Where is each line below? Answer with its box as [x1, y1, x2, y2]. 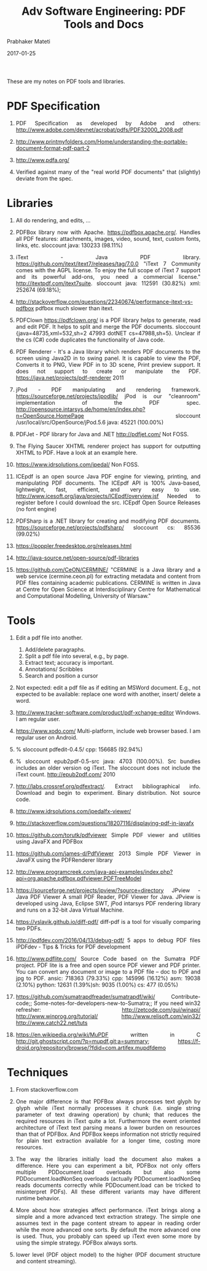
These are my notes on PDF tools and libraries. [7, 77, 125, 85]
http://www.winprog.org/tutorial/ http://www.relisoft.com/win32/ [15, 1012, 201, 1020]
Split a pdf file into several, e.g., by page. [25, 652, 129, 660]
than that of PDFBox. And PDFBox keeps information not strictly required [15, 1130, 201, 1138]
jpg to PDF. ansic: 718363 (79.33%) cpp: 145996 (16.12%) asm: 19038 [15, 974, 201, 982]
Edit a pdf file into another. [15, 634, 83, 641]
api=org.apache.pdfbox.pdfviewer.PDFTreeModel [15, 874, 141, 882]
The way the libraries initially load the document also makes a [15, 1155, 201, 1162]
